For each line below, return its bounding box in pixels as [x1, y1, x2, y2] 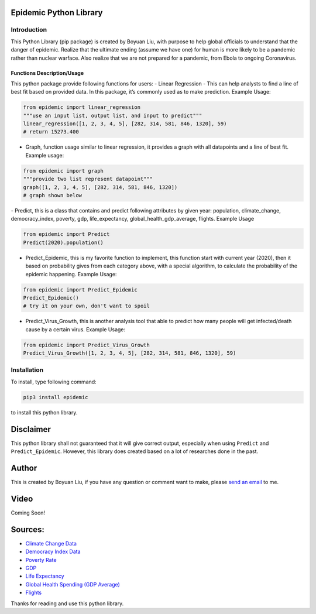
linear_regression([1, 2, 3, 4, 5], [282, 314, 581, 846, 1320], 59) [23, 121, 227, 127]
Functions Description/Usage [11, 69, 84, 76]
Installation [11, 366, 44, 374]
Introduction [11, 26, 47, 34]
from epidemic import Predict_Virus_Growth [23, 341, 150, 348]
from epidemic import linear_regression [23, 104, 140, 111]
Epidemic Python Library [11, 8, 103, 18]
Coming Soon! [11, 509, 46, 516]
